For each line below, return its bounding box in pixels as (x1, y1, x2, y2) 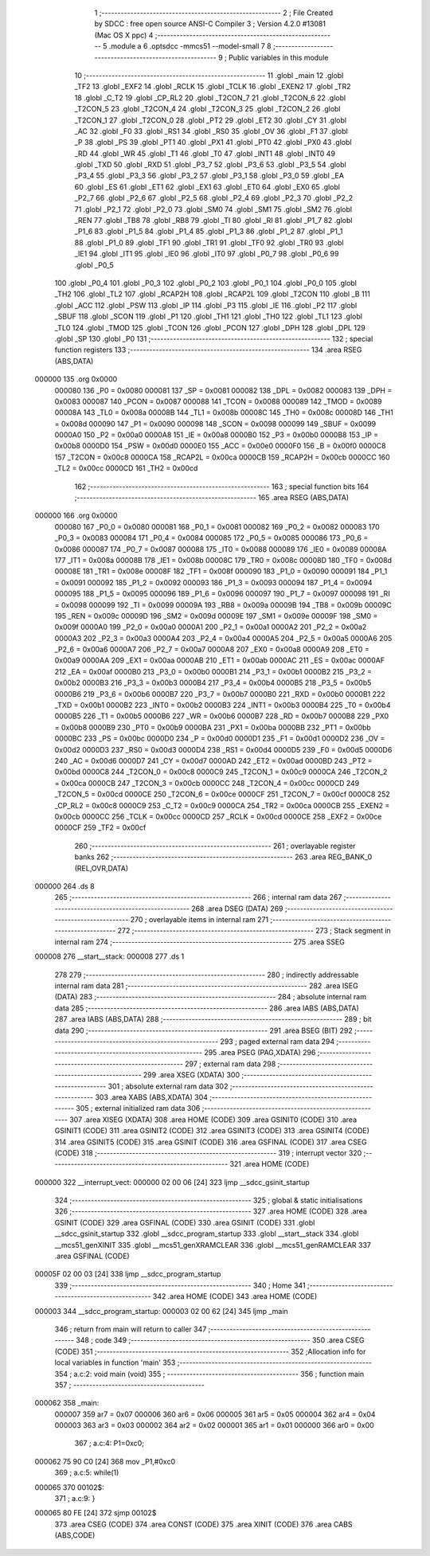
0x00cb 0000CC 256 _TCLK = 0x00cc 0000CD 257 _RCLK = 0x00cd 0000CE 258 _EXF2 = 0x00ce (54, 811, 382, 821)
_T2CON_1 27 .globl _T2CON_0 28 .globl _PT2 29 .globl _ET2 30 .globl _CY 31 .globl (74, 115, 346, 125)
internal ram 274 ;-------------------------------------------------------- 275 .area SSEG (54, 936, 346, 947)
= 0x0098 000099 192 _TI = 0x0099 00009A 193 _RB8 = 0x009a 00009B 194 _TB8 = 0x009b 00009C (54, 600, 392, 609)
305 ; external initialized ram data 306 (76, 1104, 201, 1113)
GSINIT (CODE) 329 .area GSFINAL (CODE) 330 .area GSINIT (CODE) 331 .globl (54, 1218, 315, 1227)
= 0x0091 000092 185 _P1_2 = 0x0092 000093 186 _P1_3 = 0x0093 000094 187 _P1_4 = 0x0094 (54, 577, 373, 587)
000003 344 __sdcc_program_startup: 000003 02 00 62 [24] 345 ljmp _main (34, 1306, 288, 1316)
